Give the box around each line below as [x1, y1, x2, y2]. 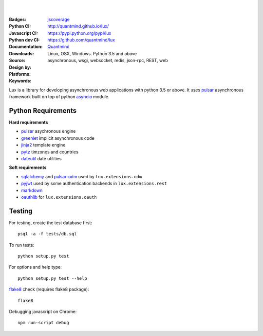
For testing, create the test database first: [9, 220, 93, 226]
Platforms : [9, 71, 31, 77]
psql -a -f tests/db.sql [18, 231, 77, 237]
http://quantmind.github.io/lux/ [47, 23, 109, 29]
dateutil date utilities [21, 155, 62, 161]
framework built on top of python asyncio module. [9, 94, 110, 100]
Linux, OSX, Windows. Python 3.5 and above [47, 50, 137, 56]
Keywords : [9, 78, 32, 84]
